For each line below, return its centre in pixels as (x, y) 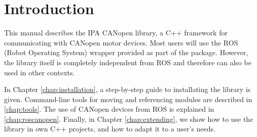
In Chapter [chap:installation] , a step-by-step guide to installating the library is (127, 89)
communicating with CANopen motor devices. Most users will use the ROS (121, 42)
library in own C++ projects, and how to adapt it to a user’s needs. (110, 129)
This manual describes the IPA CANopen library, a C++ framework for (116, 33)
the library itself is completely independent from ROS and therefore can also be (128, 62)
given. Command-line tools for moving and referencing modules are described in (128, 99)
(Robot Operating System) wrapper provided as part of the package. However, (126, 52)
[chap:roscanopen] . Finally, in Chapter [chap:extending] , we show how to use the (129, 119)
